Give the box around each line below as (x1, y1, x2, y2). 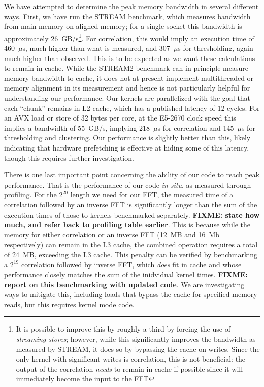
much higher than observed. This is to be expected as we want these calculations (4, 52, 255, 63)
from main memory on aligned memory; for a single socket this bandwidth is (4, 21, 242, 32)
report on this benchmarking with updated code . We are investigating (4, 279, 245, 289)
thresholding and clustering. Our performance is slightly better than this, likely (4, 132, 251, 143)
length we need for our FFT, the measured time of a (70, 189, 234, 200)
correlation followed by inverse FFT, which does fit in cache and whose (21, 259, 242, 270)
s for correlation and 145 (157, 122, 234, 133)
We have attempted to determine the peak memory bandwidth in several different (4, 1, 259, 11)
